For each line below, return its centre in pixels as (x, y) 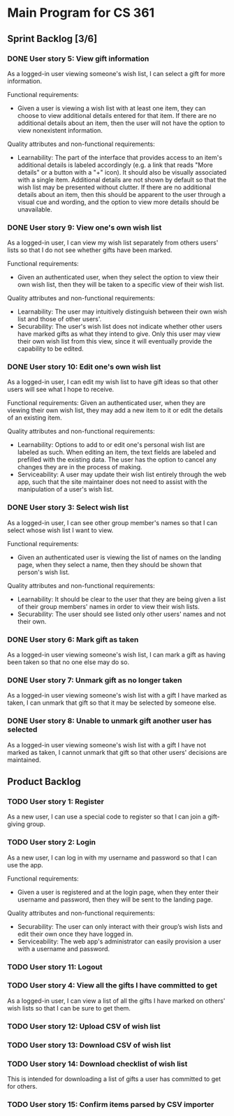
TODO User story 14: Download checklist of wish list (97, 1064)
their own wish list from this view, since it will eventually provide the (115, 342)
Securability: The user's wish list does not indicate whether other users (120, 327)
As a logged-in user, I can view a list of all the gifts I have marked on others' (116, 1001)
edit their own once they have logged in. (75, 934)
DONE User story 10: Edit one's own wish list (84, 367)
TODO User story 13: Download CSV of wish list (89, 1045)
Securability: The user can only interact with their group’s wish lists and (120, 926)
